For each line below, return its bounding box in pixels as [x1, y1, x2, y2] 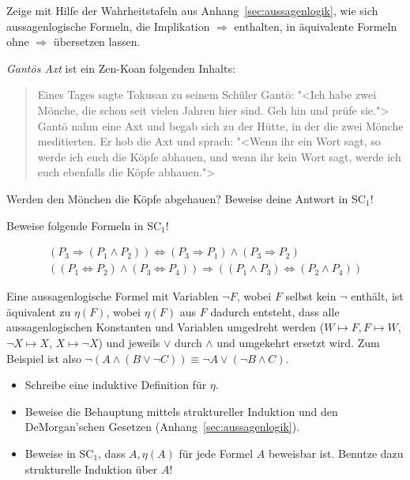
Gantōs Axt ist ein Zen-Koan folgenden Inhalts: [6, 59, 235, 76]
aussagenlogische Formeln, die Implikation [6, 17, 210, 34]
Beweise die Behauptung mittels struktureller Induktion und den [24, 403, 338, 419]
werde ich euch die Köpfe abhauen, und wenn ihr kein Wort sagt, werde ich [37, 148, 401, 164]
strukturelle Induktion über [24, 460, 158, 477]
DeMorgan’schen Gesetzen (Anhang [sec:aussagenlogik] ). [24, 418, 300, 435]
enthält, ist [351, 288, 404, 304]
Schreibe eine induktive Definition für [24, 376, 207, 393]
